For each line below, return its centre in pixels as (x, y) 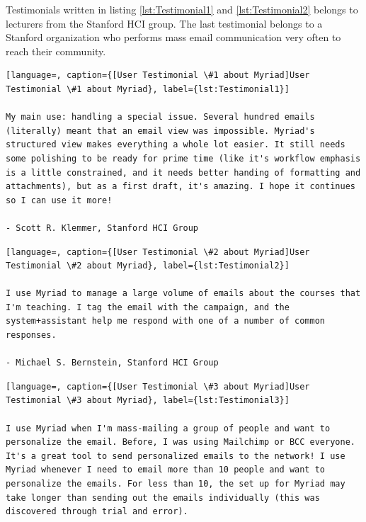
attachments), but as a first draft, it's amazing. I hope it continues (181, 187)
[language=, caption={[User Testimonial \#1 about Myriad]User (158, 75)
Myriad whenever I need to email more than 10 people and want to (166, 470)
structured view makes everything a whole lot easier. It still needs (176, 145)
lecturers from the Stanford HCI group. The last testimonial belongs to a (164, 23)
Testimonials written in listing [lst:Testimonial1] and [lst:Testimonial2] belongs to (182, 9)
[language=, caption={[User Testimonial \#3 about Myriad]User (158, 386)
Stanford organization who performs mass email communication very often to (173, 37)
